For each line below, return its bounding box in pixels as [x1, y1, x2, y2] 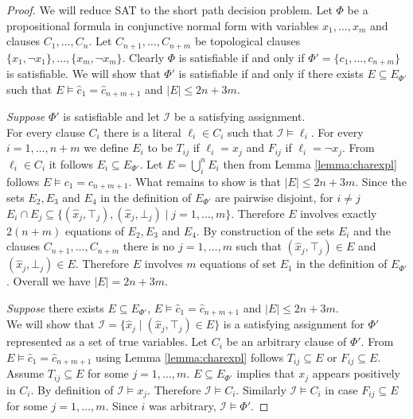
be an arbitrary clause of [226, 333, 347, 350]
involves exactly [300, 204, 377, 221]
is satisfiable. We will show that [6, 65, 161, 82]
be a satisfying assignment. [173, 108, 306, 125]
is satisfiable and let [63, 108, 160, 125]
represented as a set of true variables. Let [6, 333, 208, 350]
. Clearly [122, 48, 165, 65]
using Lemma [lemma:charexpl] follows [95, 348, 284, 365]
